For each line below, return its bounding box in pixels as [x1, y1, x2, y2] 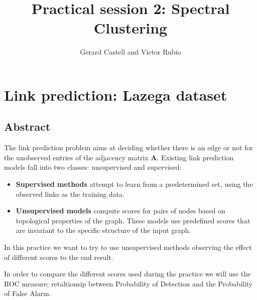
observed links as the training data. [16, 188, 124, 199]
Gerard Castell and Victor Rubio [80, 47, 181, 57]
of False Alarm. [4, 288, 51, 298]
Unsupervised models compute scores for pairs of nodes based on [16, 205, 225, 216]
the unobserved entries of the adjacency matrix [4, 152, 149, 162]
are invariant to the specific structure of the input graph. [16, 225, 191, 235]
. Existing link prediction [157, 152, 234, 162]
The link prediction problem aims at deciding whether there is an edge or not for [4, 142, 253, 153]
